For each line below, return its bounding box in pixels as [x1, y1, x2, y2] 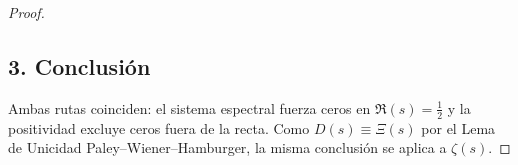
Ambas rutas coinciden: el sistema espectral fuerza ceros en [8, 97, 371, 118]
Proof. [8, 2, 45, 22]
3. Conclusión [8, 50, 151, 81]
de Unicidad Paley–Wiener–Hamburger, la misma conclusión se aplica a [8, 137, 447, 158]
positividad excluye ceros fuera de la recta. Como [8, 117, 310, 138]
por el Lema [421, 117, 496, 138]
